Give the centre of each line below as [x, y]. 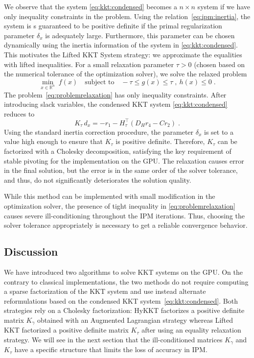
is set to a [219, 131]
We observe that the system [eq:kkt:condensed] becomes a [91, 6]
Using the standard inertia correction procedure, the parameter [99, 131]
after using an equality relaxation [191, 330]
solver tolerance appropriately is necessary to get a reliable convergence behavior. [126, 225]
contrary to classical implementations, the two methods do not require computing [126, 281]
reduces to [19, 113]
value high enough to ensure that [53, 141]
